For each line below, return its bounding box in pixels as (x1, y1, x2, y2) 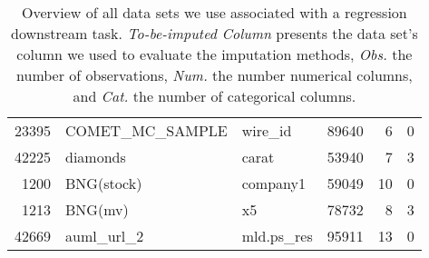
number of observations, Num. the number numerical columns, (16, 64, 413, 85)
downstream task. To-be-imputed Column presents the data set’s (11, 23, 418, 44)
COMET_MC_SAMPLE (65, 120, 228, 141)
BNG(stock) (65, 173, 142, 193)
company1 (241, 173, 306, 193)
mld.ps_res (241, 225, 313, 246)
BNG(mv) (65, 199, 129, 220)
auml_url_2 (65, 225, 144, 246)
